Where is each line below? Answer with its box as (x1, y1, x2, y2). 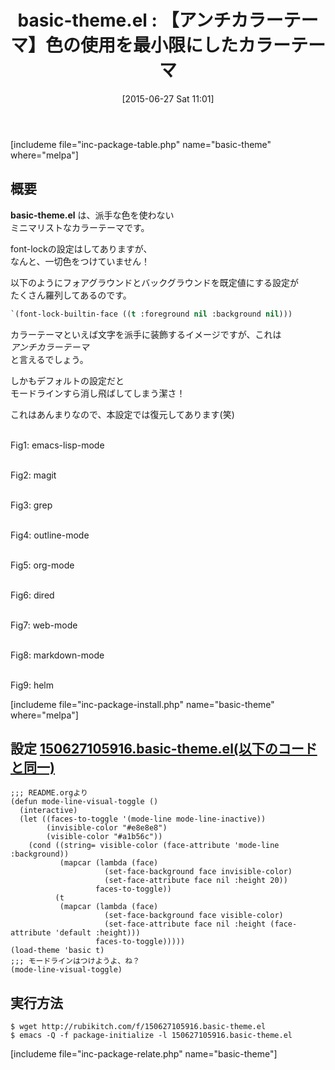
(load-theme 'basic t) (10, 946, 105, 956)
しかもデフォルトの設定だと (10, 374, 125, 386)
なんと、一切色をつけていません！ (10, 255, 151, 267)
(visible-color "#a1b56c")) (46, 832, 163, 842)
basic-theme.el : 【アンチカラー (17, 9, 284, 32)
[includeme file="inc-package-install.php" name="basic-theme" (10, 698, 275, 710)
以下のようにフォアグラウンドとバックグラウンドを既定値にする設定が (10, 276, 299, 288)
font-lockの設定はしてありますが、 (10, 242, 153, 255)
